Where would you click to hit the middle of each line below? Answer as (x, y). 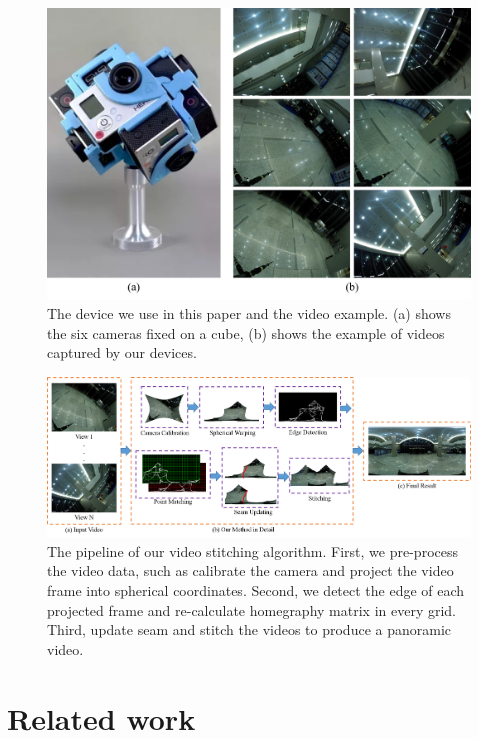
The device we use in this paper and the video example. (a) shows (249, 313)
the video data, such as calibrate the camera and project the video (250, 570)
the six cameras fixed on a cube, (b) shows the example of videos (246, 332)
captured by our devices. (122, 352)
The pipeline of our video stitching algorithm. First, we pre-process (252, 550)
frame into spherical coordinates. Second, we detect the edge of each (256, 590)
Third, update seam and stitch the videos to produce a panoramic (249, 629)
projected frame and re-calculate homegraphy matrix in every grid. (252, 609)
